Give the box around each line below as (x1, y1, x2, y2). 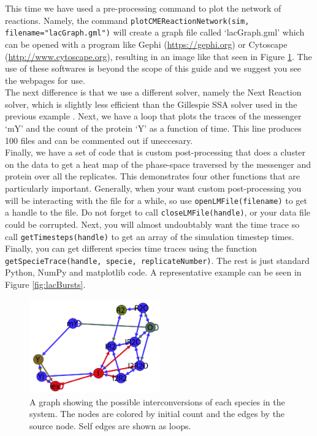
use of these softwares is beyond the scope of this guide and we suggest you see (5, 62, 301, 75)
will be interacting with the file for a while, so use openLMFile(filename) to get (5, 194, 308, 206)
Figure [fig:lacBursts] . (5, 278, 86, 291)
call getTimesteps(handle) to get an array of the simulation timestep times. (5, 230, 294, 242)
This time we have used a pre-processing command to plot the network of (5, 2, 281, 14)
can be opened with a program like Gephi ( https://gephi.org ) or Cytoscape (5, 37, 288, 50)
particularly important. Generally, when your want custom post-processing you (5, 182, 302, 195)
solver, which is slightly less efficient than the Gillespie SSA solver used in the (5, 97, 297, 110)
